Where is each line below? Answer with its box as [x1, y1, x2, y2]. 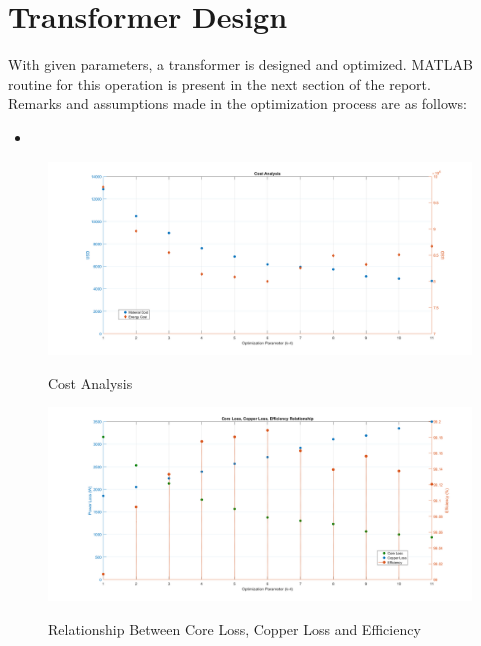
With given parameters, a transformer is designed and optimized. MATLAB [8, 54, 473, 75]
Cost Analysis [48, 372, 133, 393]
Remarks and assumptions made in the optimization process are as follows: [8, 93, 468, 114]
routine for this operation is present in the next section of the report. [8, 73, 431, 94]
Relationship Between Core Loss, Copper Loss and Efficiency [48, 618, 421, 639]
